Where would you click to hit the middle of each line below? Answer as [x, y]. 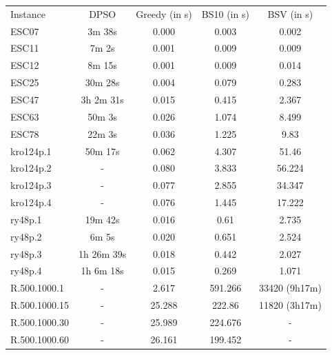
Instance [28, 13]
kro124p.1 [31, 151]
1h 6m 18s [102, 271]
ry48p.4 [26, 271]
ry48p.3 [26, 253]
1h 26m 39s [102, 253]
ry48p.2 [26, 236]
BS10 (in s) [225, 13]
